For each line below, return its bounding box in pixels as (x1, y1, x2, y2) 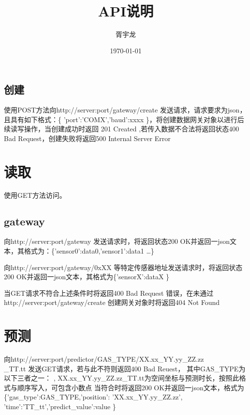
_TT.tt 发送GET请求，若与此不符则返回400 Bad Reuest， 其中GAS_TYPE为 (4, 363, 246, 373)
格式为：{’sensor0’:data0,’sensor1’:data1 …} (24, 246, 154, 256)
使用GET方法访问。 (4, 190, 66, 200)
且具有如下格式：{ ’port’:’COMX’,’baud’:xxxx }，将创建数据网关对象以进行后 (4, 114, 244, 124)
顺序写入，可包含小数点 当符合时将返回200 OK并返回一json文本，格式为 (17, 382, 244, 392)
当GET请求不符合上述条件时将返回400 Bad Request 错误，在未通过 (4, 287, 214, 298)
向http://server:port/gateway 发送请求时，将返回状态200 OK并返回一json (4, 236, 230, 246)
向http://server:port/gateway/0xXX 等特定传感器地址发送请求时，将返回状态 (4, 262, 243, 272)
